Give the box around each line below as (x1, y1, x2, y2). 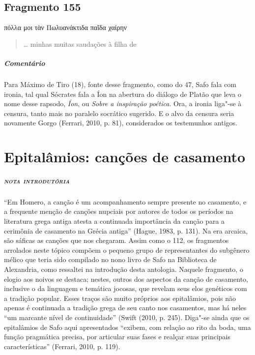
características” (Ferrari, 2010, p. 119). (4, 341, 120, 351)
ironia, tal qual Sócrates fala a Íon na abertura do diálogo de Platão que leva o (4, 89, 242, 99)
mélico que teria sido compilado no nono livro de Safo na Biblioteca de (4, 254, 217, 265)
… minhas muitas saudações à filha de (23, 38, 137, 49)
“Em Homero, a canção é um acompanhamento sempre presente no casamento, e (4, 196, 247, 207)
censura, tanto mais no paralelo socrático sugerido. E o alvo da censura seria (4, 108, 234, 118)
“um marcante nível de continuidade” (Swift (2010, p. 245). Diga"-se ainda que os (4, 312, 250, 322)
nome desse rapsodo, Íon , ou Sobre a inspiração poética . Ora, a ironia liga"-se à (4, 98, 242, 109)
